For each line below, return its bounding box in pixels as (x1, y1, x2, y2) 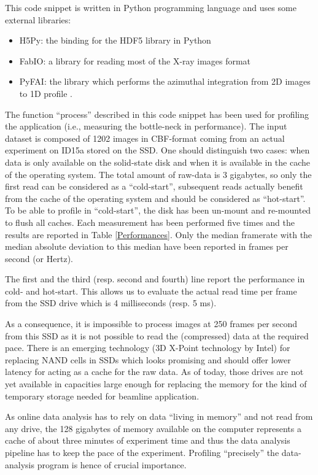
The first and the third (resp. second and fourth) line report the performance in (5, 272, 305, 285)
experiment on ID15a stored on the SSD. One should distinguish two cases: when (5, 144, 310, 156)
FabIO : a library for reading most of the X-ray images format (19, 54, 251, 67)
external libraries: (5, 13, 71, 26)
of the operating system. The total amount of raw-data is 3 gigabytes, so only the (5, 168, 312, 180)
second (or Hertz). (5, 252, 73, 265)
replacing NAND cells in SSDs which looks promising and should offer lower (5, 353, 291, 366)
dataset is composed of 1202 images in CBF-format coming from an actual (5, 131, 285, 144)
